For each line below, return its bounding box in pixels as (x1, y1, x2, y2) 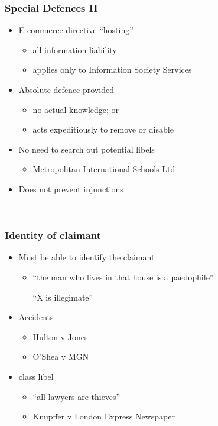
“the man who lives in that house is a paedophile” (32, 270, 214, 283)
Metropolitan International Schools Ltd (32, 163, 175, 175)
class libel (18, 370, 54, 382)
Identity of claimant (5, 228, 102, 243)
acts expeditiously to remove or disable (32, 123, 174, 135)
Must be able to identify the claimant (18, 251, 155, 263)
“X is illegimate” (32, 291, 93, 303)
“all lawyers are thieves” (32, 390, 121, 402)
